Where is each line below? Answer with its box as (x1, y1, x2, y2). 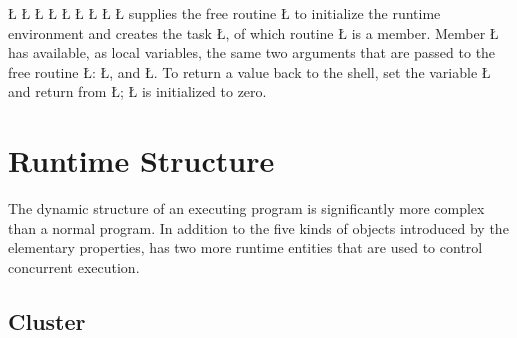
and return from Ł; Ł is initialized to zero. (8, 81, 267, 102)
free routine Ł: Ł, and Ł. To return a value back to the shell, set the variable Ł (8, 61, 491, 82)
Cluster (8, 305, 86, 336)
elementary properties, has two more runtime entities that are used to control (8, 237, 483, 258)
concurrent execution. (8, 256, 140, 277)
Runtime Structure (8, 140, 275, 181)
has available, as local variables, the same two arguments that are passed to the (8, 42, 496, 63)
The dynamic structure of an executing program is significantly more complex (8, 198, 485, 219)
